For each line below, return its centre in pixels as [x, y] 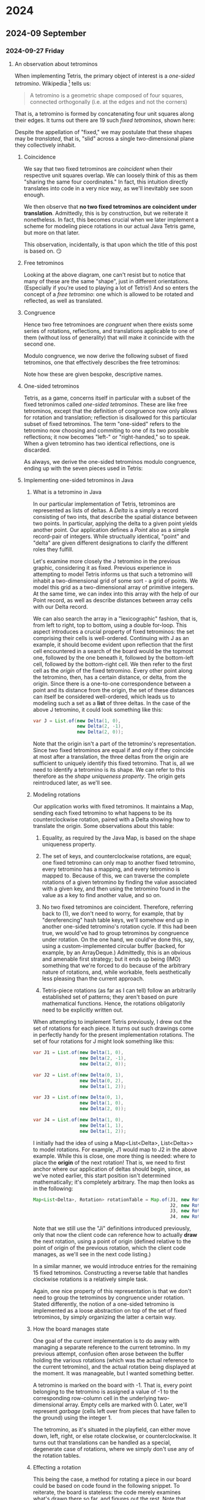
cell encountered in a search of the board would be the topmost [113, 651]
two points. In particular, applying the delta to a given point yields [115, 523]
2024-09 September [46, 33]
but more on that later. [52, 233]
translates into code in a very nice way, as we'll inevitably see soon [108, 188]
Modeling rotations [57, 795]
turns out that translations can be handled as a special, [102, 1442]
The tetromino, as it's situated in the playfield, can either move [112, 1430]
